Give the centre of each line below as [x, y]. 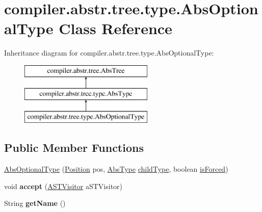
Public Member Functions [74, 148]
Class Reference [115, 28]
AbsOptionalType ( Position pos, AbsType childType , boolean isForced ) [116, 169]
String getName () [35, 203]
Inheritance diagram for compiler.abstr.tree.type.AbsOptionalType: [109, 53]
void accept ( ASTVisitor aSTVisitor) [63, 186]
